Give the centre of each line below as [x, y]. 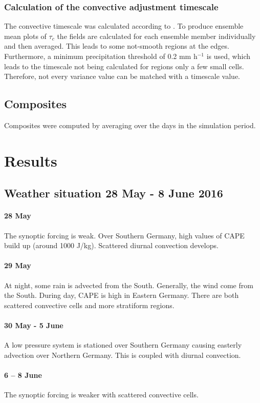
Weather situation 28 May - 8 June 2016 [114, 193]
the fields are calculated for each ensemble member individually [156, 36]
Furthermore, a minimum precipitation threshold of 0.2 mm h [101, 56]
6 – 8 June [23, 375]
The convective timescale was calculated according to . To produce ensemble [124, 26]
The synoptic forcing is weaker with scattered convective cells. [101, 395]
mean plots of [25, 36]
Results [31, 160]
